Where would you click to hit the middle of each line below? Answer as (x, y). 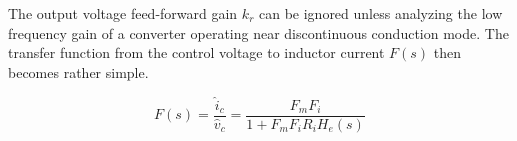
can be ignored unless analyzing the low (380, 13)
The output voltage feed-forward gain (123, 13)
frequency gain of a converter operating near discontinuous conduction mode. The (258, 32)
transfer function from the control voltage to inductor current (196, 52)
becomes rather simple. (78, 71)
